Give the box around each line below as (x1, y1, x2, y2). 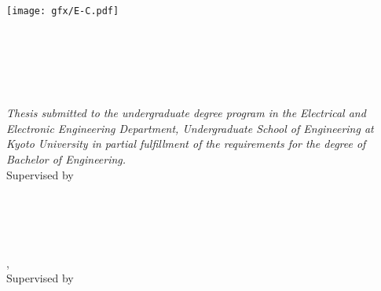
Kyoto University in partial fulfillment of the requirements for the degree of (6, 135, 366, 152)
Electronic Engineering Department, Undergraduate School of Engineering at (6, 120, 374, 136)
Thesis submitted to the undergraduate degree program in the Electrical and (6, 105, 366, 121)
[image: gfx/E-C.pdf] (6, 5, 119, 17)
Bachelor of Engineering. (6, 151, 126, 167)
